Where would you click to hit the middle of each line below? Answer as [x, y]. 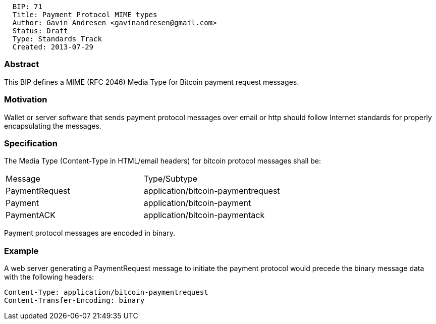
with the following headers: [49, 277]
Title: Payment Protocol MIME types [85, 15]
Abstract [22, 64]
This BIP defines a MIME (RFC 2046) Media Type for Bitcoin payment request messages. [152, 82]
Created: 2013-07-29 [53, 47]
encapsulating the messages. [53, 126]
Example [21, 251]
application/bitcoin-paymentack [204, 215]
